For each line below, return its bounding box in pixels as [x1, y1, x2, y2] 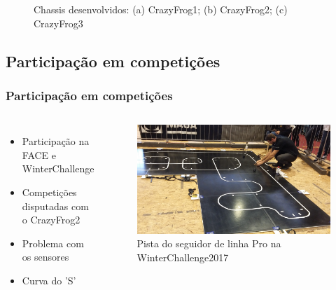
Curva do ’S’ [22, 272, 76, 287]
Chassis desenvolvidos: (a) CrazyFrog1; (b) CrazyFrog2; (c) [34, 2, 288, 16]
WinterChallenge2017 [136, 249, 229, 264]
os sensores [22, 249, 69, 264]
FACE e [22, 147, 57, 162]
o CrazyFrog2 [22, 212, 80, 227]
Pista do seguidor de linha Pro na [136, 236, 281, 251]
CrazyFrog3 [34, 15, 83, 30]
